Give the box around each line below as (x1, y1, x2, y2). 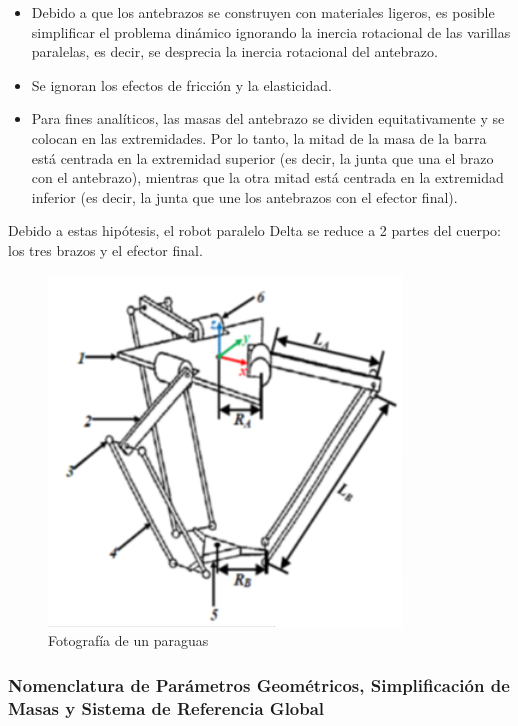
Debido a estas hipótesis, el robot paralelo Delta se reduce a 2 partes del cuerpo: (8, 220, 501, 241)
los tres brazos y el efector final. (8, 239, 203, 260)
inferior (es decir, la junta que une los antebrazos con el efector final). (31, 186, 458, 207)
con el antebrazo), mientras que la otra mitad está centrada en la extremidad (31, 167, 504, 188)
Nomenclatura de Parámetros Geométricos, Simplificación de (8, 672, 510, 697)
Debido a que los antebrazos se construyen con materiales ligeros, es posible (31, 2, 495, 22)
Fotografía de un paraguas (48, 630, 209, 651)
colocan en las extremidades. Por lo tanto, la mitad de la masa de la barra (31, 127, 487, 148)
